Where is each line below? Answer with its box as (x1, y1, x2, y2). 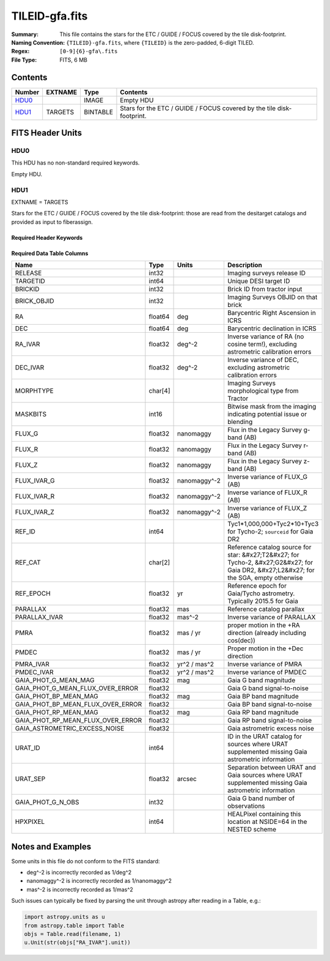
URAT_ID (15, 744, 40, 752)
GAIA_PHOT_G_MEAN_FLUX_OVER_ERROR (15, 684, 139, 692)
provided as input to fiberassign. (11, 218, 93, 226)
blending (227, 418, 253, 426)
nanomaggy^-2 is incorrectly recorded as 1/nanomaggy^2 (26, 877, 172, 885)
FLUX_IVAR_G (15, 477, 55, 485)
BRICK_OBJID (15, 297, 54, 305)
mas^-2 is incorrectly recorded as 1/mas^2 (26, 886, 134, 893)
